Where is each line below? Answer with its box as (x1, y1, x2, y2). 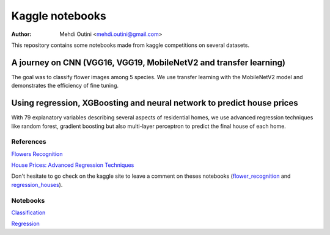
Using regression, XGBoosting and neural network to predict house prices (11, 98, 299, 108)
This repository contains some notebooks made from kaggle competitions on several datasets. (11, 41, 250, 49)
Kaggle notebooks (11, 9, 106, 23)
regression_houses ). (11, 181, 63, 188)
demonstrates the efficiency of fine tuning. (11, 82, 119, 89)
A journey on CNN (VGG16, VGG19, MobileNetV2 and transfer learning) (11, 57, 286, 68)
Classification (11, 209, 46, 216)
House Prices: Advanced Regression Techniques (11, 161, 134, 169)
